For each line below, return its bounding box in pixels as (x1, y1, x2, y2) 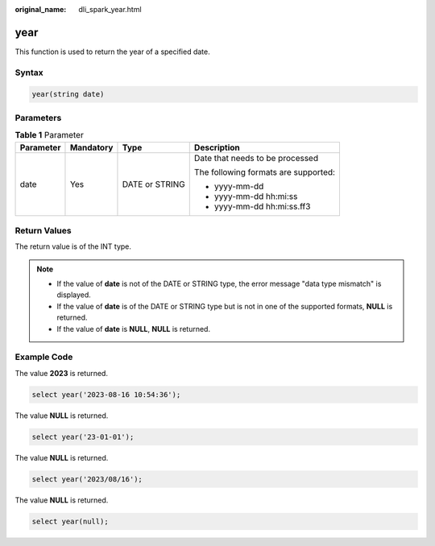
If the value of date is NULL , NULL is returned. (56, 324, 211, 333)
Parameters (14, 112, 62, 123)
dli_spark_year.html (78, 5, 142, 14)
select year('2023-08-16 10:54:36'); (31, 390, 181, 399)
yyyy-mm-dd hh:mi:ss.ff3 (213, 201, 311, 212)
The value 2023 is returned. (14, 368, 109, 378)
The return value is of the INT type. (14, 242, 132, 251)
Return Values (14, 225, 72, 236)
